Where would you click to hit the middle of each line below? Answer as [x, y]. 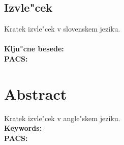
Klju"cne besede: [34, 49]
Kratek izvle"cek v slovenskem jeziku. [62, 29]
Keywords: [23, 128]
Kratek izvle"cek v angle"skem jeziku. [62, 118]
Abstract [36, 93]
